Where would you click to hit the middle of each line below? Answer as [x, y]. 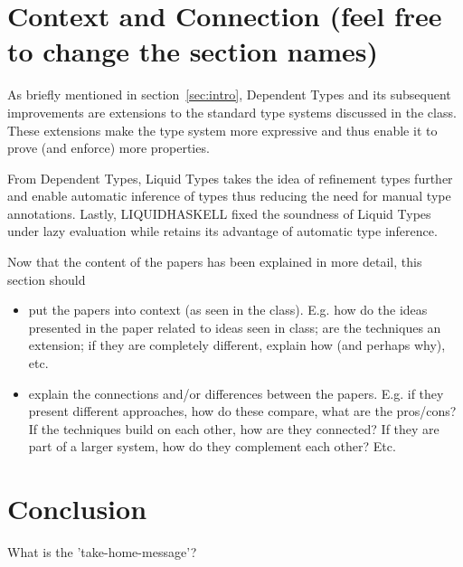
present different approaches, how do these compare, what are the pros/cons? [242, 411]
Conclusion [77, 509]
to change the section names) [193, 51]
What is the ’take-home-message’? [102, 552]
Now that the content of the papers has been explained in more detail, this [215, 262]
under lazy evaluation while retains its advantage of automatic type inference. [222, 231]
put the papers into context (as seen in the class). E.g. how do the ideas [228, 310]
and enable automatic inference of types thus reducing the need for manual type [229, 196]
